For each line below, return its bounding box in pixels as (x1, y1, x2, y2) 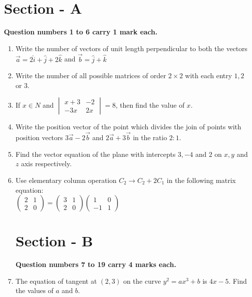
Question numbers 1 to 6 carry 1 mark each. (4, 27, 158, 37)
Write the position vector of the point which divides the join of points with (15, 121, 242, 132)
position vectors (15, 132, 63, 143)
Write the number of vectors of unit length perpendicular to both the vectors (15, 43, 248, 53)
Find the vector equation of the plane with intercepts (15, 148, 176, 159)
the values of (15, 285, 54, 296)
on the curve (123, 275, 161, 286)
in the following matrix (167, 175, 236, 185)
